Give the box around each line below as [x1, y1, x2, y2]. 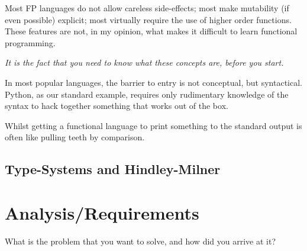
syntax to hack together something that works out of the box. [5, 99, 228, 112]
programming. [5, 36, 56, 49]
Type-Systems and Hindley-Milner [5, 160, 221, 178]
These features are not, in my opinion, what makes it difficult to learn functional [5, 25, 298, 37]
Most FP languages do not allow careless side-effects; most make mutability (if [5, 2, 289, 14]
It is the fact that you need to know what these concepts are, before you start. [5, 56, 284, 69]
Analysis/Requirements [5, 200, 199, 224]
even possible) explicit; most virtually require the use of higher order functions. [5, 13, 292, 25]
